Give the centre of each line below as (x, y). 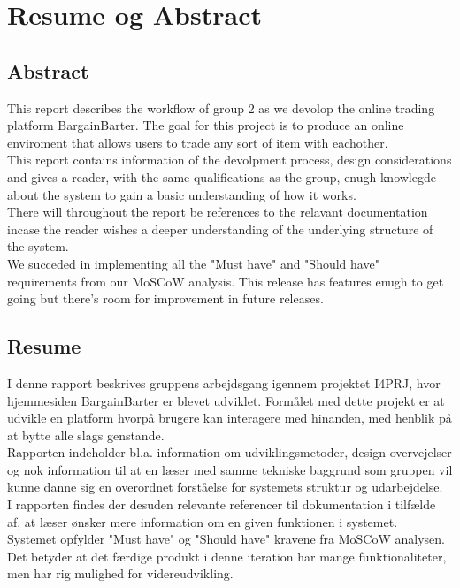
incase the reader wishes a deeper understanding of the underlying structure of (220, 229)
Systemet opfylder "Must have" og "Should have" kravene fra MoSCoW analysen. (226, 539)
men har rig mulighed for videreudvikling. (120, 573)
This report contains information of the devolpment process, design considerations (230, 160)
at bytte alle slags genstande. (86, 435)
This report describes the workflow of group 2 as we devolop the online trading (221, 107)
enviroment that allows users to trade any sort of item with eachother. (198, 142)
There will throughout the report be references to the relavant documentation (218, 212)
